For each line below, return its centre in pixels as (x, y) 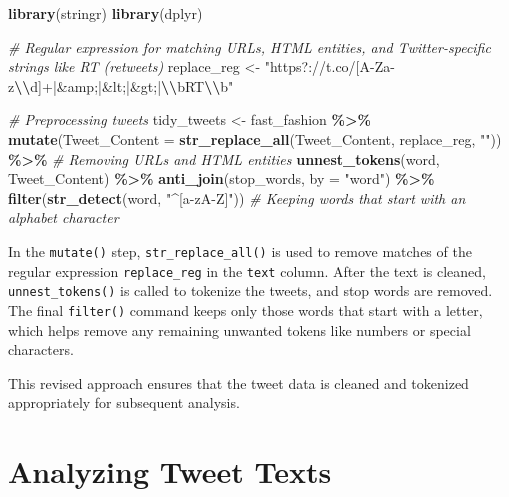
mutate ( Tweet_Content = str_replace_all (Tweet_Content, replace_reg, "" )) (255, 138)
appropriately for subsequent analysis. (124, 402)
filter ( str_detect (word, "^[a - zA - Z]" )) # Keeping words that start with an (237, 197)
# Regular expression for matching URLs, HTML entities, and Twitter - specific (249, 46)
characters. (41, 349)
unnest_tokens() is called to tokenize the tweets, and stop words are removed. (250, 290)
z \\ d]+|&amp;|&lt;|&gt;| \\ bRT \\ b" (121, 85)
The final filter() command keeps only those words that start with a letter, (245, 309)
